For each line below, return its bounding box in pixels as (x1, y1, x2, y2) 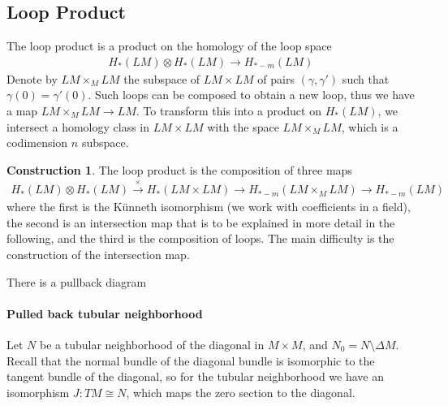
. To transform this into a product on (136, 102, 321, 119)
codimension (6, 134, 68, 151)
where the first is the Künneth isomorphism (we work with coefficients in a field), (6, 198, 411, 215)
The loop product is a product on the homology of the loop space (6, 37, 332, 54)
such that (342, 70, 390, 87)
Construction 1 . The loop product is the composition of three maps (6, 161, 352, 178)
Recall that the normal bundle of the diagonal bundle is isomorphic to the (6, 352, 375, 369)
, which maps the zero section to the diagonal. (126, 383, 355, 400)
